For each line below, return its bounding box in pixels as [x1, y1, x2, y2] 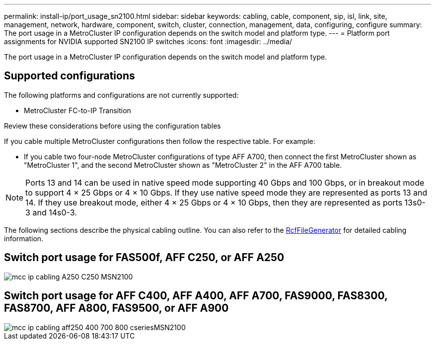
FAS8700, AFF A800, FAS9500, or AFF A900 [4, 302, 229, 315]
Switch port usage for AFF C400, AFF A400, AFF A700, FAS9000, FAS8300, [4, 289, 388, 302]
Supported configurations [4, 69, 135, 82]
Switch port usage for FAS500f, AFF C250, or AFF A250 [4, 251, 285, 264]
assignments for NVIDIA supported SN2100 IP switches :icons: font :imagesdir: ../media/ [4, 37, 292, 46]
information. [4, 234, 44, 243]
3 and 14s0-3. [25, 207, 77, 217]
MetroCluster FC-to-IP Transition [24, 106, 131, 115]
